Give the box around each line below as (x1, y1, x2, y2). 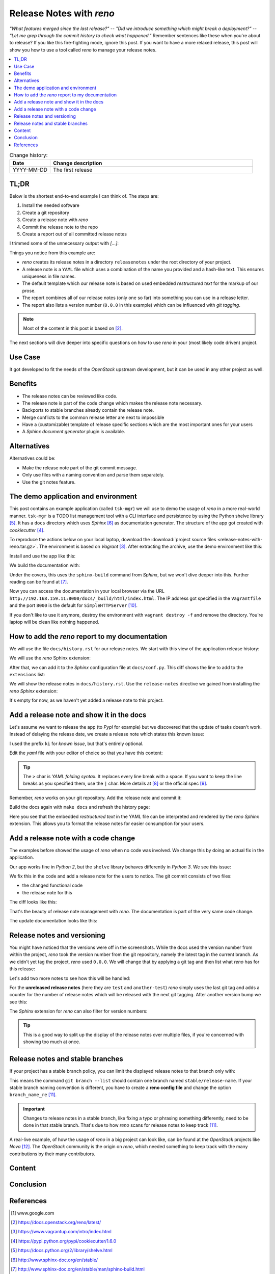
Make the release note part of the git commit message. (22, 464, 137, 471)
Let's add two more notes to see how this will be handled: (9, 975, 131, 981)
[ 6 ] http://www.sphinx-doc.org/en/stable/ (11, 1257, 98, 1263)
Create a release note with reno (22, 217, 89, 223)
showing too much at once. (23, 1039, 80, 1045)
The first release (53, 166, 93, 173)
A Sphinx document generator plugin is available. (22, 429, 126, 435)
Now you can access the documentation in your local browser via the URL (9, 588, 165, 594)
